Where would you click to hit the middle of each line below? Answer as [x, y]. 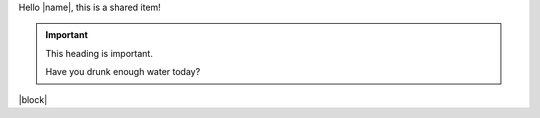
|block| [33, 99]
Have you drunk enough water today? [123, 72]
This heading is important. [99, 53]
